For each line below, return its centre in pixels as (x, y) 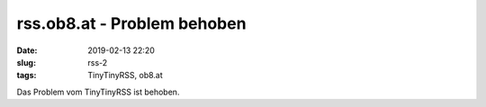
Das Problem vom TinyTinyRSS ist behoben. (98, 92)
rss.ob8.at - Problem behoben (131, 23)
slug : (26, 62)
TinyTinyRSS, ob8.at (126, 76)
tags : (27, 76)
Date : (27, 50)
